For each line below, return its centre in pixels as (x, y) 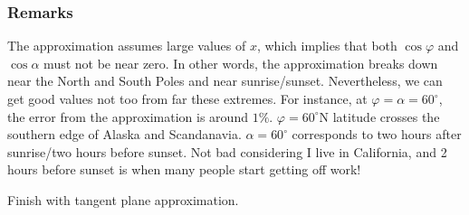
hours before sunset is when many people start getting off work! (184, 169)
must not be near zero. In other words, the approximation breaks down (241, 63)
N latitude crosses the (379, 116)
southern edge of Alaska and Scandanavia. (124, 134)
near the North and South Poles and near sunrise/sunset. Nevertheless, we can (225, 81)
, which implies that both (327, 46)
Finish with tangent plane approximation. (123, 199)
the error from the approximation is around (128, 116)
